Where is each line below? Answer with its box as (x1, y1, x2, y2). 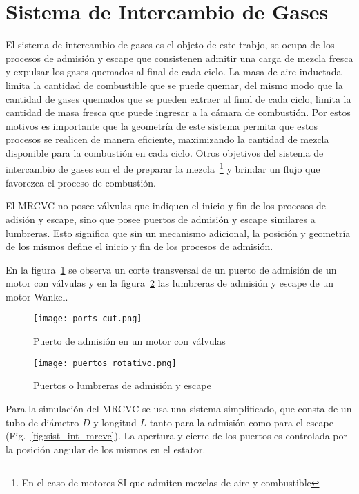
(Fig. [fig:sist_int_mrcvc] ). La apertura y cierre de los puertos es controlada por (6, 428, 347, 443)
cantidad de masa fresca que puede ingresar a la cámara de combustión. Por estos (6, 105, 351, 120)
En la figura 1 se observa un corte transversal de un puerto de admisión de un (6, 262, 337, 276)
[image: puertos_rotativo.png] (33, 358, 177, 368)
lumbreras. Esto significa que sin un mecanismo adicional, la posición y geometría (6, 225, 351, 240)
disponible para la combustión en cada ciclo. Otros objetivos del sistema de (6, 145, 324, 160)
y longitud (93, 415, 137, 429)
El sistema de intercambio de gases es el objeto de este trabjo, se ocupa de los (6, 37, 335, 52)
